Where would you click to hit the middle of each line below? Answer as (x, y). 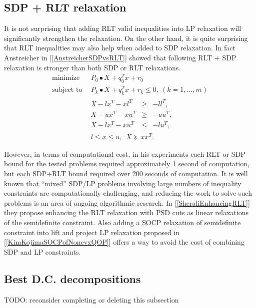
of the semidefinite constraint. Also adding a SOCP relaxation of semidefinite (122, 222)
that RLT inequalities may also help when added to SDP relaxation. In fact (120, 48)
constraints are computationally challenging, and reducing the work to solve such (128, 193)
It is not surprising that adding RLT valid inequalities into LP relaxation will (123, 28)
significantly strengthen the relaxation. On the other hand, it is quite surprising (126, 38)
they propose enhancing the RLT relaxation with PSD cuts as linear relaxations (126, 212)
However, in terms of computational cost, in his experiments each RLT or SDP (125, 154)
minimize (66, 78)
